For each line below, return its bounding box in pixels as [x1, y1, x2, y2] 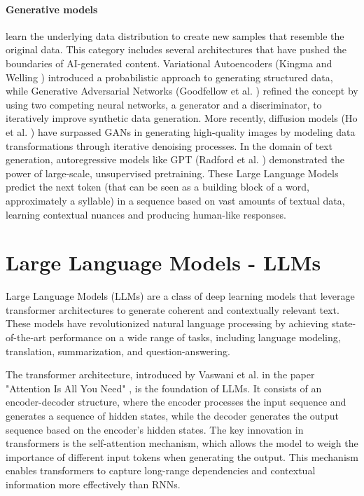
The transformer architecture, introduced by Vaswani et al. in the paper [6, 367, 315, 382]
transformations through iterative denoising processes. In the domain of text [6, 138, 332, 153]
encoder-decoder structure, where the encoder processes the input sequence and [6, 394, 346, 409]
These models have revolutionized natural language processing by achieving [6, 316, 329, 331]
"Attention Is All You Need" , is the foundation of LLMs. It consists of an [6, 380, 322, 395]
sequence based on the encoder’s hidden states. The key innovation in [6, 422, 304, 436]
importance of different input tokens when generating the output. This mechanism [6, 449, 358, 464]
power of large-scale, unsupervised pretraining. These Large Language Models [6, 165, 339, 180]
